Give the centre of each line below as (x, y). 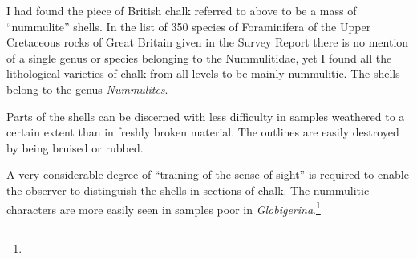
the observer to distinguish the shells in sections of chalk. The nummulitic (188, 190)
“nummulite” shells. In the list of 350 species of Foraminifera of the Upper (189, 26)
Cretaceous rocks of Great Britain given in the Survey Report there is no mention (208, 42)
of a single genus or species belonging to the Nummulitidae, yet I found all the (199, 57)
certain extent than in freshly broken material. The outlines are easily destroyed (203, 132)
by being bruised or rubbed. (75, 147)
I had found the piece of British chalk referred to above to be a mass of (182, 10)
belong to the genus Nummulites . (87, 89)
